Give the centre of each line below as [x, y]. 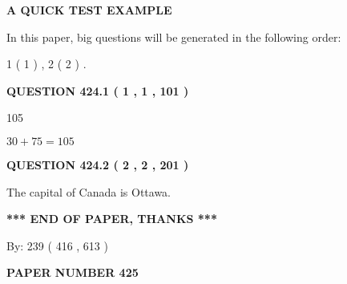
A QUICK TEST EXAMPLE [89, 10]
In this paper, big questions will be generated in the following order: [174, 37]
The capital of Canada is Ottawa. [89, 191]
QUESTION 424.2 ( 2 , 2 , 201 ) [98, 164]
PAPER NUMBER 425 [73, 272]
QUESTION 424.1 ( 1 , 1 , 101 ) [98, 90]
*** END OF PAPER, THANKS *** [112, 219]
